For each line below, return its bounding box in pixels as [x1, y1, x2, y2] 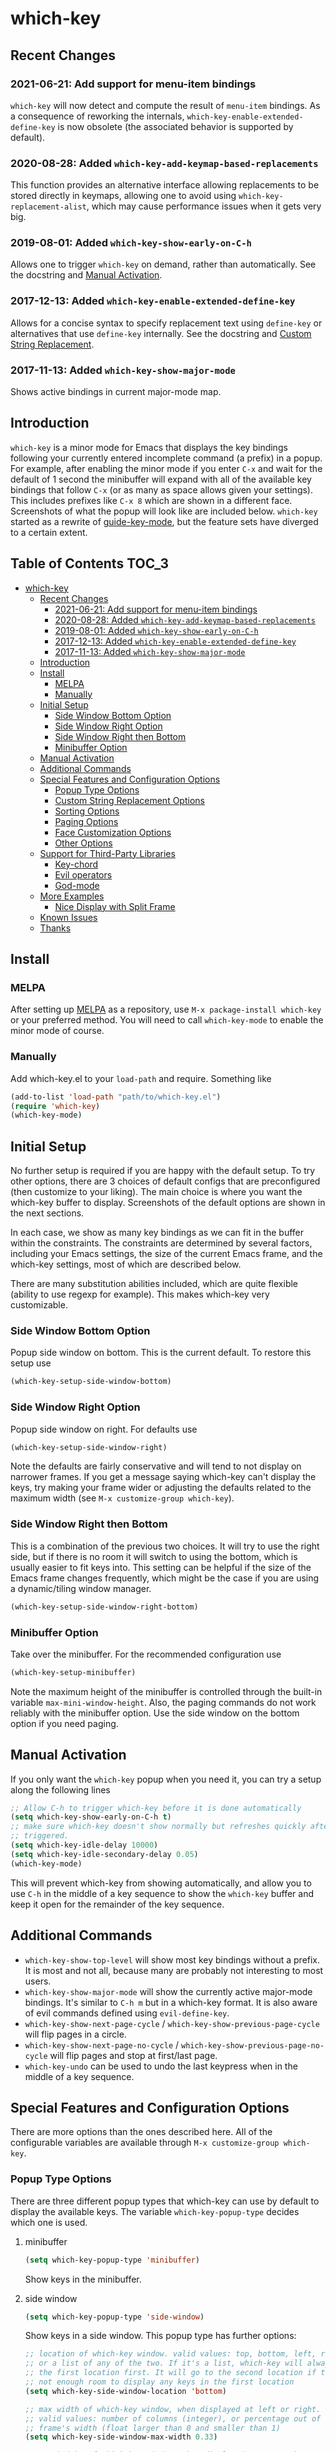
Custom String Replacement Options [54, 794, 205, 806]
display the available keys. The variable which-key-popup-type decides [10, 2205, 300, 2217]
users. [24, 1975, 52, 1987]
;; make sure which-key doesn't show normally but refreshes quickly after [10, 1822, 333, 1832]
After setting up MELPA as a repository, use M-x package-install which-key [10, 1003, 322, 1016]
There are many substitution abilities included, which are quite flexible [10, 1278, 299, 1290]
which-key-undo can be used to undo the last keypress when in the [24, 2060, 298, 2072]
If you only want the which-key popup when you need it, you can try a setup [10, 1773, 322, 1785]
